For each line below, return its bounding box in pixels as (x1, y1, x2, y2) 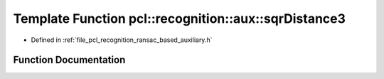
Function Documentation (13, 54, 126, 66)
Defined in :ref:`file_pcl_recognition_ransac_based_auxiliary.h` (31, 36, 213, 44)
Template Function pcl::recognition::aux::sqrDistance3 (13, 11, 346, 26)
